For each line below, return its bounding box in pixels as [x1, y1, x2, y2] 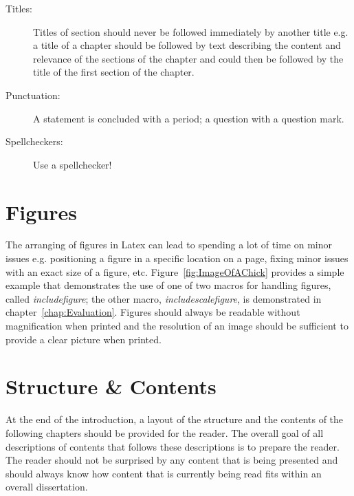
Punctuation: [5, 87, 60, 102]
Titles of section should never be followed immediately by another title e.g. [33, 24, 349, 39]
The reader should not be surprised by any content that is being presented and [5, 453, 338, 467]
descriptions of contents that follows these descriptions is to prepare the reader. [5, 439, 340, 453]
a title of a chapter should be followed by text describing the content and [33, 38, 341, 52]
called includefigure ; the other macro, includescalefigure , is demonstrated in [5, 291, 322, 305]
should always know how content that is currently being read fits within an [5, 466, 322, 480]
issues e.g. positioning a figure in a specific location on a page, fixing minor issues [5, 251, 349, 266]
